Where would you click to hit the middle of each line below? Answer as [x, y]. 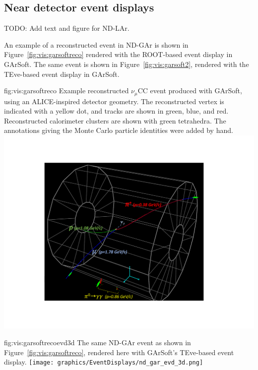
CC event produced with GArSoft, [190, 91]
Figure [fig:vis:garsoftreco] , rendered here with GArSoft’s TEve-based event [119, 352]
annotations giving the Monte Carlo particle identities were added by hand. [119, 130]
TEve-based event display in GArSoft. [62, 74]
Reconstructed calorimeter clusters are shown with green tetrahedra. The [115, 120]
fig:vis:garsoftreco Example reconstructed [66, 91]
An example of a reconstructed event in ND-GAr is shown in [96, 44]
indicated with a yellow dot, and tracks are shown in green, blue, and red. [116, 111]
